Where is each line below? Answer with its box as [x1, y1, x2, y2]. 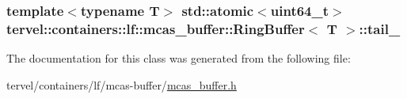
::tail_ [359, 18, 401, 38]
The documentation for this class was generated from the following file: [6, 50, 351, 67]
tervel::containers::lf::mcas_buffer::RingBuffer [6, 18, 305, 38]
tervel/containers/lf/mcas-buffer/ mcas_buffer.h [6, 76, 237, 93]
